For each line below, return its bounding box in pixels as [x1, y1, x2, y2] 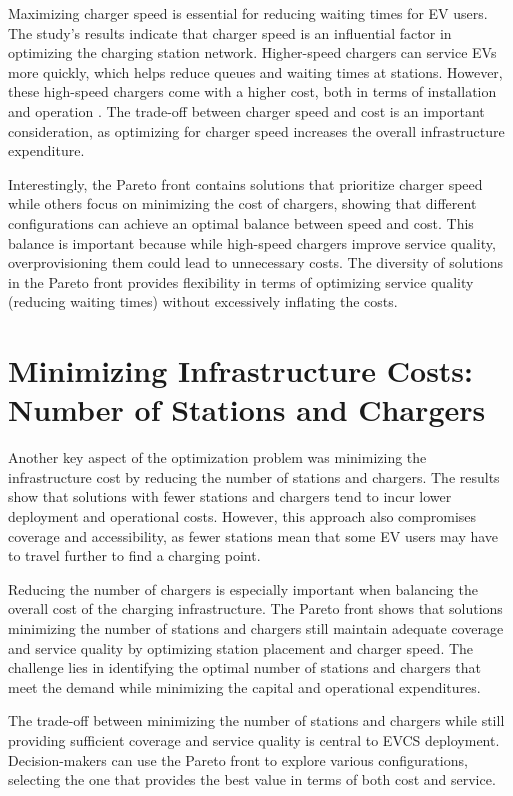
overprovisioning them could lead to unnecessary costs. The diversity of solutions [8, 252, 504, 273]
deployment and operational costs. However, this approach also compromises [8, 506, 477, 526]
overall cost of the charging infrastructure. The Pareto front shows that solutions [8, 598, 503, 619]
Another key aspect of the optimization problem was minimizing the [8, 447, 427, 468]
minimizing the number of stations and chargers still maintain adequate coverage [8, 617, 504, 638]
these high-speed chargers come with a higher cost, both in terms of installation [8, 81, 497, 102]
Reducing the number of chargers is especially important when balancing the [8, 578, 478, 599]
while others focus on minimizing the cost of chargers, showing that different [8, 193, 477, 214]
